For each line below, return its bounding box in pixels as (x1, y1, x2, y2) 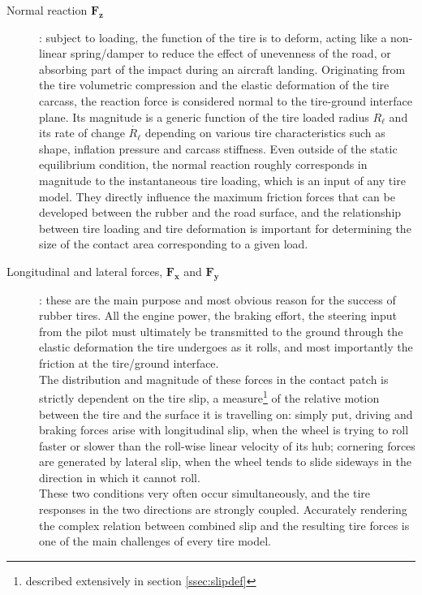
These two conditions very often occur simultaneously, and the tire (39, 485, 370, 502)
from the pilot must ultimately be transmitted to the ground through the (39, 322, 403, 339)
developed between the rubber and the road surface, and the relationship (39, 204, 402, 221)
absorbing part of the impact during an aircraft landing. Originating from (39, 60, 406, 77)
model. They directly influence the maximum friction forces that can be (39, 188, 395, 205)
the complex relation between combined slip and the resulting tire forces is (39, 516, 410, 533)
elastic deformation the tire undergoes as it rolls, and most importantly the (39, 338, 413, 356)
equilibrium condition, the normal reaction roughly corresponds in (39, 156, 368, 173)
